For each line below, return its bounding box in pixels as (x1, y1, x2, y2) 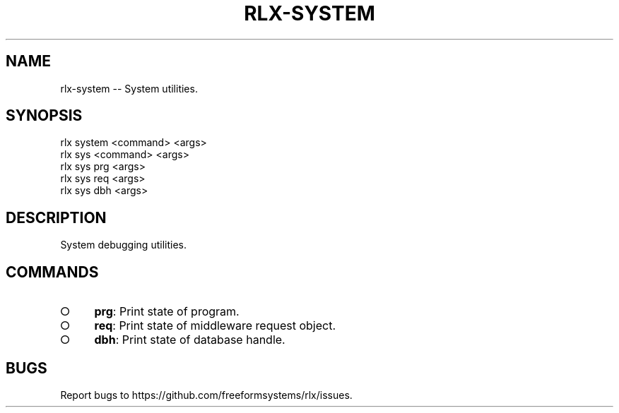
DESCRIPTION (6, 208, 107, 227)
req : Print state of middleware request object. (94, 318, 336, 333)
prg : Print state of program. (94, 304, 240, 319)
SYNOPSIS (6, 107, 83, 125)
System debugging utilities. (60, 239, 187, 251)
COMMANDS (6, 263, 99, 281)
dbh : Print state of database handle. (94, 333, 285, 347)
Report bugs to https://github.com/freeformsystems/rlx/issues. (60, 388, 353, 401)
